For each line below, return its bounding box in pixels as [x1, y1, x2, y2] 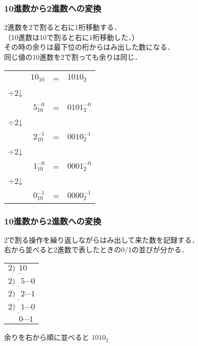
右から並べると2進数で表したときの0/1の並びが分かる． [4, 244, 188, 255]
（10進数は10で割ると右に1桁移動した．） [4, 31, 139, 42]
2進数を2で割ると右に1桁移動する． [4, 22, 121, 32]
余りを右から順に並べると [4, 332, 89, 342]
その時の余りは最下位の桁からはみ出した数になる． [4, 42, 174, 52]
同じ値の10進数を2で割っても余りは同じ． [4, 52, 142, 62]
